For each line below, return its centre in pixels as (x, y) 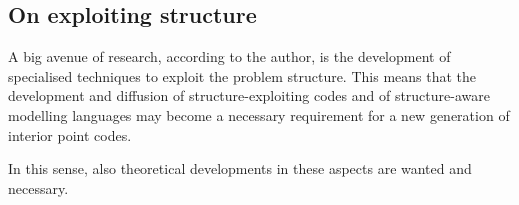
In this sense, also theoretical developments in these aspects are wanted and (240, 168)
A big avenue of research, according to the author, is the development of (229, 56)
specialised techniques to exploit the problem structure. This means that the (242, 75)
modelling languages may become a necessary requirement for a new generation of (259, 114)
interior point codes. (70, 134)
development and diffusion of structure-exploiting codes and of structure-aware (249, 95)
